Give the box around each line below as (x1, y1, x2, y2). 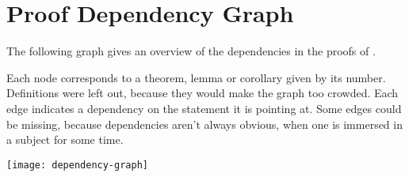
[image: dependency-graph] (6, 159, 148, 171)
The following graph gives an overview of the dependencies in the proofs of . (6, 43, 376, 59)
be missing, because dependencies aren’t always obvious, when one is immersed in (6, 115, 403, 132)
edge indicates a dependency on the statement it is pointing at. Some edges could (6, 100, 402, 116)
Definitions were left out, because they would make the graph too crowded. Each (6, 85, 399, 101)
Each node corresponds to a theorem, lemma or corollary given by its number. (6, 69, 386, 85)
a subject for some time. (6, 131, 124, 148)
